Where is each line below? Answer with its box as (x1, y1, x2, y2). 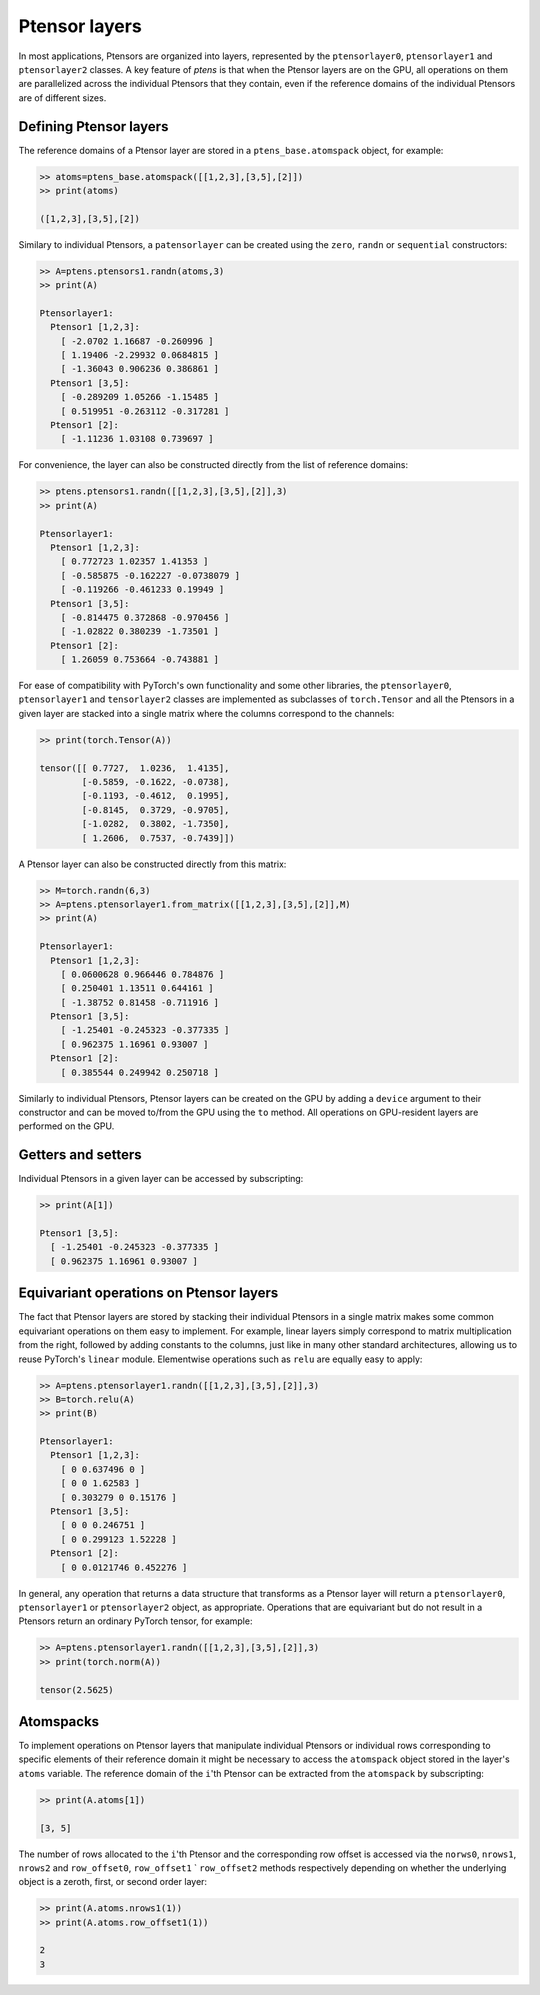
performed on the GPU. (18, 1120, 115, 1132)
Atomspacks (18, 1713, 100, 1730)
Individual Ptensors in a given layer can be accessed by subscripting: (18, 1173, 304, 1185)
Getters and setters (18, 1146, 142, 1164)
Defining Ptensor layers (18, 118, 169, 135)
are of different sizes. (18, 91, 107, 104)
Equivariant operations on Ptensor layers (18, 1285, 279, 1302)
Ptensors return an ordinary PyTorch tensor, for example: (18, 1615, 253, 1627)
